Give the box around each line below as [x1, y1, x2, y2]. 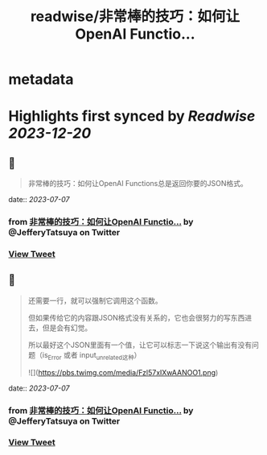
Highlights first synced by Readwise [8, 107, 256, 126]
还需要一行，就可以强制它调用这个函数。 [27, 296, 162, 305]
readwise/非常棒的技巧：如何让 [30, 7, 240, 26]
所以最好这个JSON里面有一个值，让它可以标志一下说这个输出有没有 [27, 340, 253, 350]
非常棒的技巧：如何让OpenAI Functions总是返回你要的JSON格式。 [27, 179, 248, 188]
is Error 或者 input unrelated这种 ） [42, 350, 142, 362]
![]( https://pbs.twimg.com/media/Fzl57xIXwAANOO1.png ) [27, 367, 219, 377]
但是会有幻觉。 [42, 323, 92, 333]
